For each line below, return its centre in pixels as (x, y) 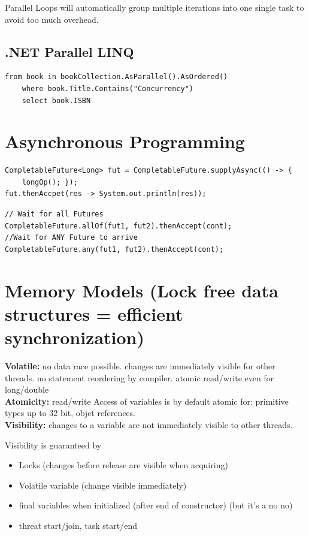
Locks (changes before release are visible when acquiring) (123, 465)
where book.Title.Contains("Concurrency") (107, 88)
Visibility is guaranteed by (53, 445)
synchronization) (75, 337)
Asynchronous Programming (125, 141)
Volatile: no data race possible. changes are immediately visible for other (140, 365)
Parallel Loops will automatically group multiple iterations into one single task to (154, 7)
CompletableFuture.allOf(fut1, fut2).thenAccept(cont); (119, 226)
